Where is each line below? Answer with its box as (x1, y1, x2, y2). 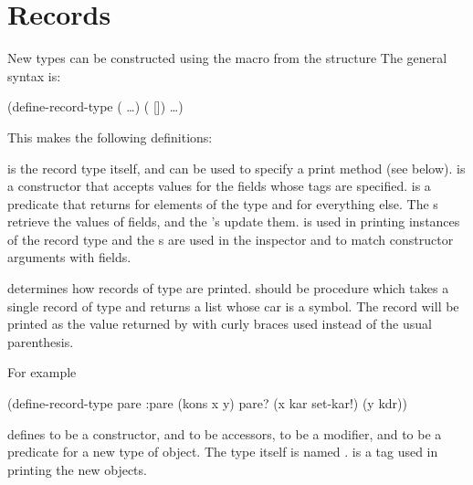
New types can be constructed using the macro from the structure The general (7, 48, 447, 68)
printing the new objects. (7, 459, 147, 479)
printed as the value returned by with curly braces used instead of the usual (7, 314, 432, 333)
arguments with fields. (7, 248, 131, 267)
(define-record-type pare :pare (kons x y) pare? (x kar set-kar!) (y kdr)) (7, 394, 407, 413)
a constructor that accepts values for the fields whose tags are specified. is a (7, 176, 431, 195)
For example (7, 363, 77, 382)
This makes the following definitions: (7, 127, 213, 146)
